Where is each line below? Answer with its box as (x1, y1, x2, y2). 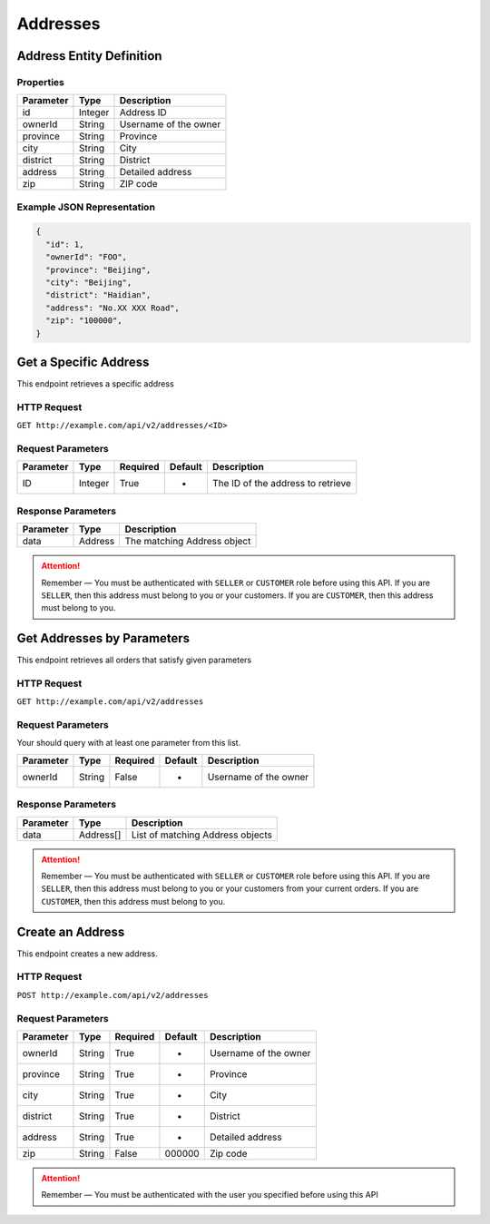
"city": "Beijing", (45, 278, 132, 288)
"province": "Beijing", (45, 264, 152, 275)
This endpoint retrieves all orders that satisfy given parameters (16, 654, 252, 666)
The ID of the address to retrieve (211, 477, 351, 490)
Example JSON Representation (16, 201, 156, 213)
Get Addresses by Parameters (16, 631, 191, 646)
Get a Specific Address (16, 355, 150, 369)
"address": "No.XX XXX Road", (45, 302, 181, 313)
